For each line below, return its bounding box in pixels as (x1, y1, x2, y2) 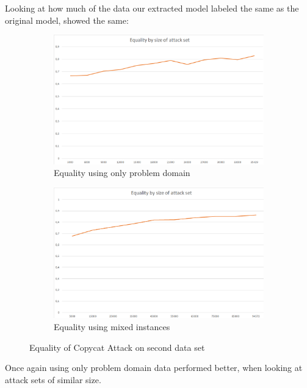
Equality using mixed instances (54, 320, 170, 333)
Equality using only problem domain (54, 166, 190, 179)
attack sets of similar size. (5, 373, 101, 386)
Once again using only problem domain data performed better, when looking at (5, 361, 303, 374)
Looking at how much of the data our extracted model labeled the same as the (5, 2, 299, 14)
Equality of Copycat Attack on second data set (29, 340, 205, 353)
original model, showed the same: (5, 13, 129, 26)
